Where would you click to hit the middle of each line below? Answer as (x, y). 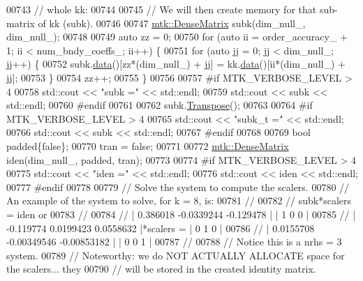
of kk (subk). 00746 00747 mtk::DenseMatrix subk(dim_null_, (172, 23)
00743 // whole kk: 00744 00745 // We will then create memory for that (162, 9)
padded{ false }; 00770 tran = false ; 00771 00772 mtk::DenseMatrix (148, 145)
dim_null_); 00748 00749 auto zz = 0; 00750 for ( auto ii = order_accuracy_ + (177, 37)
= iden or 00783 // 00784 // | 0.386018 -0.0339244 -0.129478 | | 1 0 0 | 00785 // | (181, 214)
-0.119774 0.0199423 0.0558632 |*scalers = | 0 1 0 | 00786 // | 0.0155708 (161, 228)
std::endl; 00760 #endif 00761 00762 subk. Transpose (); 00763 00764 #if (160, 105)
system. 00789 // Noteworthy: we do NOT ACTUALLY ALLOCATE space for (176, 255)
